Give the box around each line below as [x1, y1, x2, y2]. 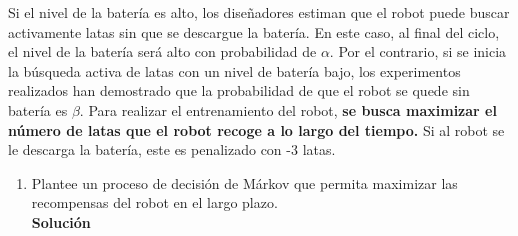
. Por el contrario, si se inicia [329, 41, 507, 62]
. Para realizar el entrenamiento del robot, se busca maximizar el [79, 99, 497, 120]
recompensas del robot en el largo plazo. [31, 192, 278, 213]
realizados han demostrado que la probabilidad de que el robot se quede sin [8, 80, 470, 101]
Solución [31, 211, 91, 232]
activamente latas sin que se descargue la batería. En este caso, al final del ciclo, [8, 21, 500, 42]
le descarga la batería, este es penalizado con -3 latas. [8, 139, 336, 160]
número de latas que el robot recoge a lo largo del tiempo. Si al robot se [8, 119, 505, 140]
